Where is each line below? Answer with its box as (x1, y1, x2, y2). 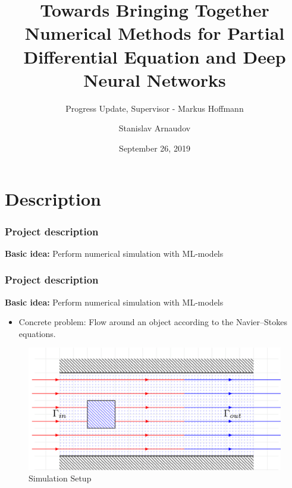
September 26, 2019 (119, 141, 190, 154)
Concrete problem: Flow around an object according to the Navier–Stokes (18, 316, 287, 328)
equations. (18, 327, 56, 339)
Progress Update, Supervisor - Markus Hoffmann (65, 102, 244, 114)
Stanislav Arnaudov (118, 122, 191, 134)
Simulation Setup (29, 472, 92, 484)
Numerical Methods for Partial (24, 21, 285, 45)
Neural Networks (83, 67, 226, 92)
